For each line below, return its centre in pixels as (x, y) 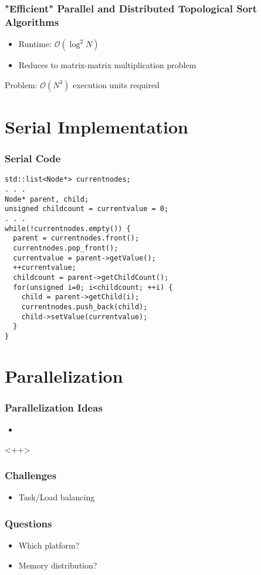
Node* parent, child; (47, 199)
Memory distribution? (58, 565)
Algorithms (32, 21)
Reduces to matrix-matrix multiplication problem (107, 65)
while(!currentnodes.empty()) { (68, 228)
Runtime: (35, 44)
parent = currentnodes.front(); (76, 238)
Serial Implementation (96, 126)
